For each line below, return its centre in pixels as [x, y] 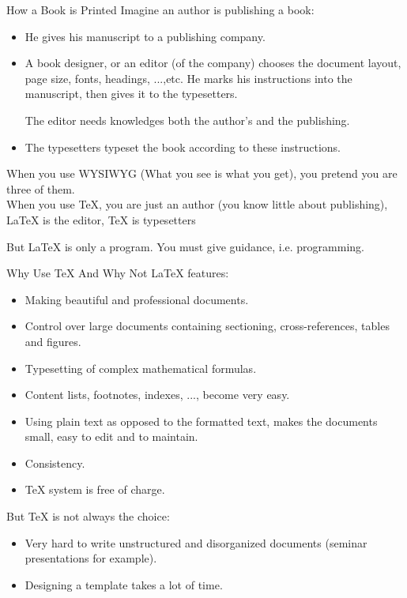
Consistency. [55, 463]
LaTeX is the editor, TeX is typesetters [101, 219]
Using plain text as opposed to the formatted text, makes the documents [201, 421]
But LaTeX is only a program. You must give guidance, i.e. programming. [185, 246]
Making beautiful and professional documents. [137, 299]
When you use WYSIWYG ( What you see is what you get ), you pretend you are [202, 173]
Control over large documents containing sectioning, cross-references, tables [207, 326]
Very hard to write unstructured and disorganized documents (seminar [196, 542]
